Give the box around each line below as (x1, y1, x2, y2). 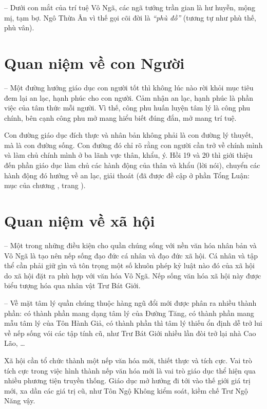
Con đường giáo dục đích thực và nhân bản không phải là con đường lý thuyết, (4, 129, 254, 140)
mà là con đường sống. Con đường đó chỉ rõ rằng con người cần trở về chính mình (4, 139, 263, 150)
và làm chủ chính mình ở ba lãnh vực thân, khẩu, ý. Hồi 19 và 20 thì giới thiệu (4, 150, 253, 160)
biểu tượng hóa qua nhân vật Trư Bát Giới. (4, 280, 141, 291)
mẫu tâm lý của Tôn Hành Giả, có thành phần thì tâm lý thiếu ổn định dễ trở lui (4, 318, 262, 328)
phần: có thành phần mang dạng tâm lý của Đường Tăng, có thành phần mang (4, 307, 254, 318)
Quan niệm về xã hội (4, 210, 155, 231)
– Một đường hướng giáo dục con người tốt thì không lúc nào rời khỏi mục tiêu (4, 82, 254, 92)
